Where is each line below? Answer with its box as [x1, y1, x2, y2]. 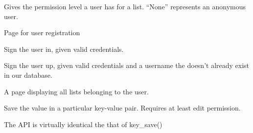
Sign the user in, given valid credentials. [4, 44, 124, 54]
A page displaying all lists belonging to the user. [4, 86, 149, 96]
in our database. [4, 69, 52, 80]
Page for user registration [4, 27, 80, 38]
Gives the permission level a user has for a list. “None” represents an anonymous [4, 1, 246, 11]
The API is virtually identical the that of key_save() [4, 119, 162, 129]
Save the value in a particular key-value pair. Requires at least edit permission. [4, 103, 241, 113]
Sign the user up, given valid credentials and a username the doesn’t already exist [4, 60, 250, 70]
